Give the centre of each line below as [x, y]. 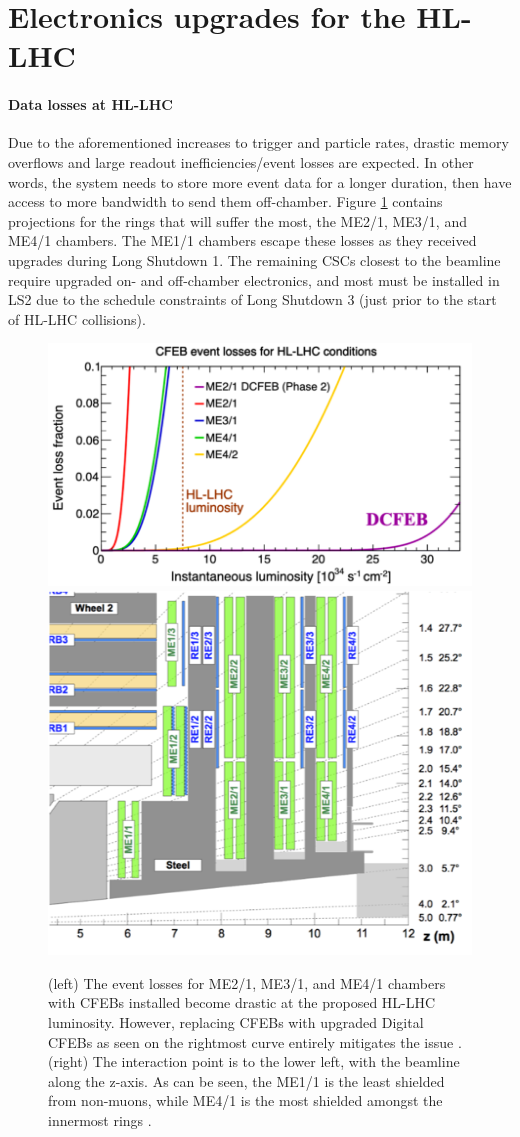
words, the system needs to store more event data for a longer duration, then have [260, 181]
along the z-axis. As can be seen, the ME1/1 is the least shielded [246, 1080]
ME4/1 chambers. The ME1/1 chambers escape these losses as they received [242, 240]
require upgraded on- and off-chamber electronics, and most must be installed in [254, 279]
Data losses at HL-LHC [90, 104]
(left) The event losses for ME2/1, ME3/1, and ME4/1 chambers [247, 982]
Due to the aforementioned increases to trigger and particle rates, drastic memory [258, 142]
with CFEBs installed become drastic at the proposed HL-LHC [242, 1002]
